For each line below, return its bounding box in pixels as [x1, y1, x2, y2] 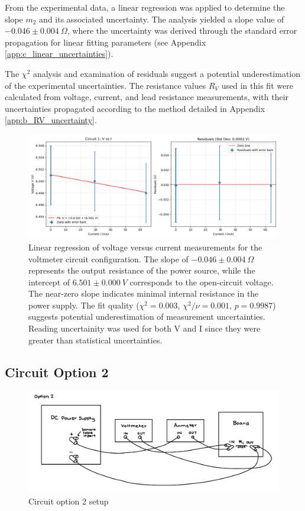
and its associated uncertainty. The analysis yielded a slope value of [39, 12, 284, 25]
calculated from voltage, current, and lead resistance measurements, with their [5, 91, 289, 103]
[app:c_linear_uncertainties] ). [5, 47, 113, 60]
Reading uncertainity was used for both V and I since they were [28, 322, 261, 335]
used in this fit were [221, 79, 293, 91]
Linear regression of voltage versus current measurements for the [28, 240, 262, 253]
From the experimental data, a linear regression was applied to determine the [5, 1, 285, 13]
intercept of [28, 275, 70, 288]
